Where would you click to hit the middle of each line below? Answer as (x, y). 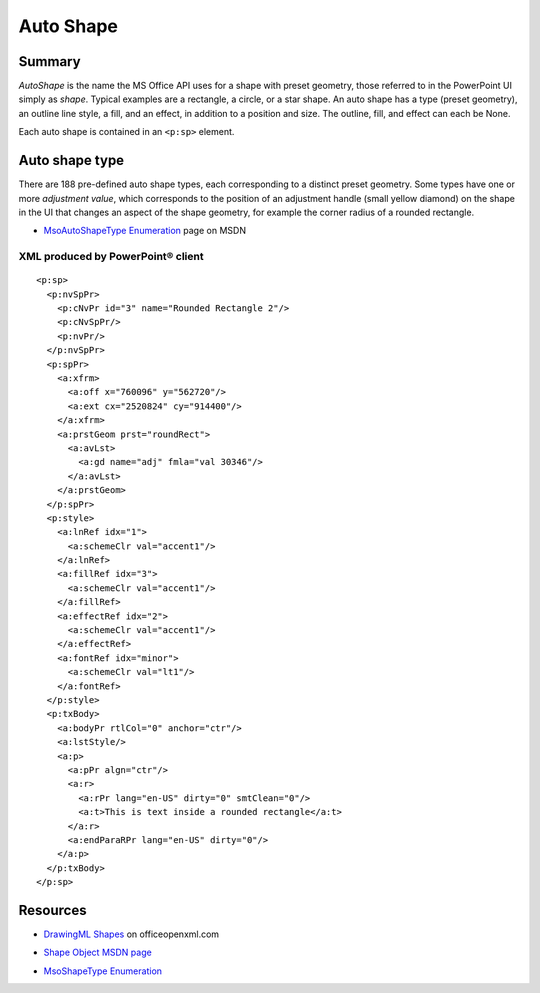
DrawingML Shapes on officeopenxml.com (131, 934)
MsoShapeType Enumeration (103, 971)
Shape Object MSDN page (97, 952)
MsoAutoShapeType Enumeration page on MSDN (145, 231)
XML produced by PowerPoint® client (111, 257)
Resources (52, 910)
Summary (49, 61)
